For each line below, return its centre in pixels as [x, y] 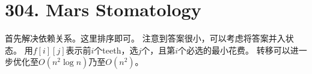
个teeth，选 [116, 50]
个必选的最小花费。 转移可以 [234, 50]
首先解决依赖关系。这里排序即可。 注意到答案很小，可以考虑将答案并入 [145, 38]
